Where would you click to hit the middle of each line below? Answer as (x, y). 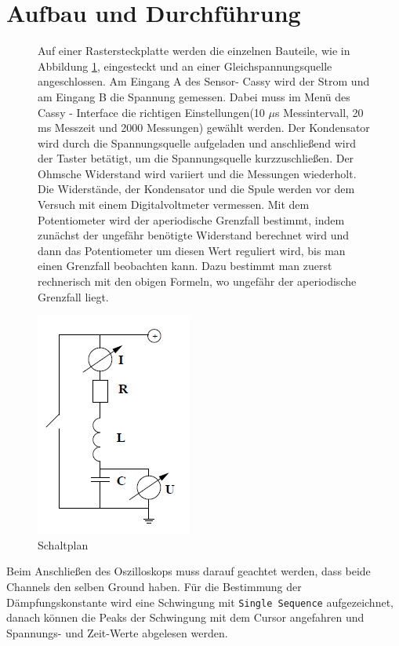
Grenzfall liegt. (73, 296)
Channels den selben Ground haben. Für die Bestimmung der (154, 586)
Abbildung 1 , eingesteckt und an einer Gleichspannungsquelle (185, 66)
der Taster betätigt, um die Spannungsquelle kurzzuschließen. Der (196, 158)
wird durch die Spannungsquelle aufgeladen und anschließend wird (197, 142)
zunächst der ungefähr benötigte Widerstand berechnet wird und (194, 235)
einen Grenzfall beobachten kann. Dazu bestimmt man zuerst (185, 266)
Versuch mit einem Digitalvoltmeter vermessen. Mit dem (174, 204)
